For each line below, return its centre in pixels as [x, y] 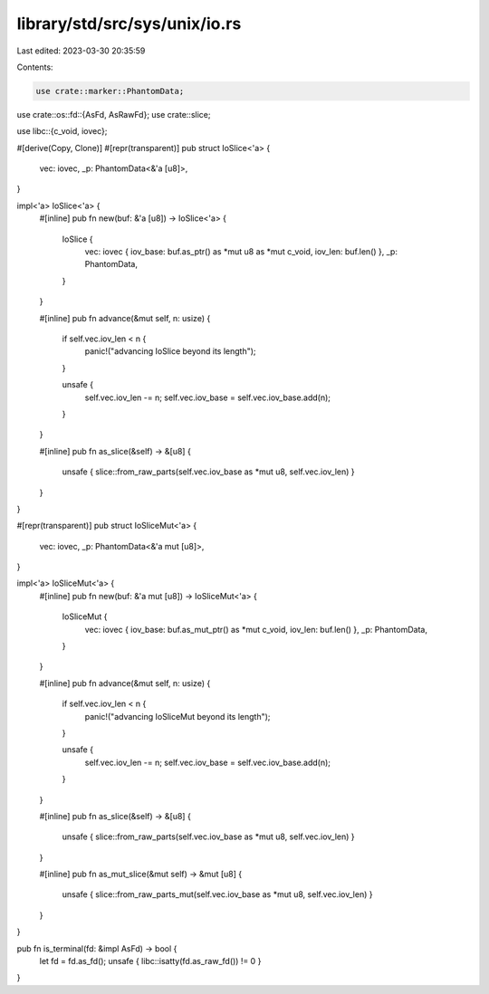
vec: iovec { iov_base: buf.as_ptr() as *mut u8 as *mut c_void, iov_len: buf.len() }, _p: [241, 252]
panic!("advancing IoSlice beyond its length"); [171, 351]
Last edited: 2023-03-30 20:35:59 [81, 51]
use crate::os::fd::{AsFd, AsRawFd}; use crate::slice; [114, 114]
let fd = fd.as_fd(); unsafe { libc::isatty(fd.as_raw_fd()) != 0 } [150, 961]
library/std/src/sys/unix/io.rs [129, 24]
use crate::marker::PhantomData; [110, 91]
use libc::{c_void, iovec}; [62, 131]
